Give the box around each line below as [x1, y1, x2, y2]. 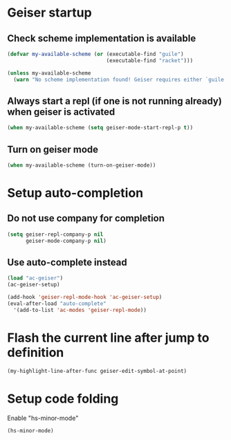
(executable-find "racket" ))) [106, 57, 194, 64]
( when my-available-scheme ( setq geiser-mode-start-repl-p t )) [7, 125, 194, 131]
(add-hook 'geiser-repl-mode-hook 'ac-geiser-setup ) [7, 294, 163, 301]
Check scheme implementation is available [7, 33, 196, 44]
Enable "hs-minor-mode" [7, 414, 79, 422]
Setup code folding [7, 391, 119, 406]
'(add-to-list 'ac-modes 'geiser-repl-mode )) [13, 306, 147, 313]
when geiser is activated [7, 106, 115, 118]
